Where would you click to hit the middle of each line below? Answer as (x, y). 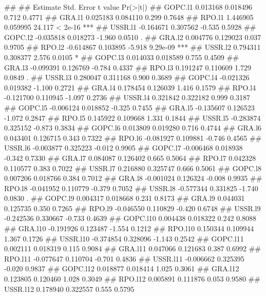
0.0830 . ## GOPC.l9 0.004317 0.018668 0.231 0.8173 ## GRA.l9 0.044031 (125, 198)
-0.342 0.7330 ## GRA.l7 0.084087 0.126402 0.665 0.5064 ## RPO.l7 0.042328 (130, 158)
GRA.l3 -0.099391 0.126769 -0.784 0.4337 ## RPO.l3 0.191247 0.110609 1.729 (128, 67)
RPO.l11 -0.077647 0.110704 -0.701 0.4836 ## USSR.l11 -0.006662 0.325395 (124, 258)
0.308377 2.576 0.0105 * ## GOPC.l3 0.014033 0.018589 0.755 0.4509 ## (121, 57)
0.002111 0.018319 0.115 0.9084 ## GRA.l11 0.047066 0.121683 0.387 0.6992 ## (132, 248)
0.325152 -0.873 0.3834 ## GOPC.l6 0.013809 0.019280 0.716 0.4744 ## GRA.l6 (133, 128)
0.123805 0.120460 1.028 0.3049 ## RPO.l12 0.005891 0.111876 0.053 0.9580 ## (132, 279)
